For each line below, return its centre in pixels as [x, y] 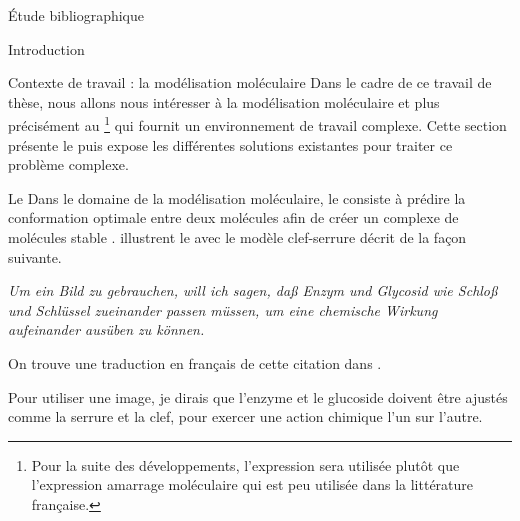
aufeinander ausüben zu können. [106, 329]
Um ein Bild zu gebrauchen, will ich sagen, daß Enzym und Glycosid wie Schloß [253, 290]
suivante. [35, 256]
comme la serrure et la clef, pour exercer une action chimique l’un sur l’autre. [245, 416]
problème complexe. [68, 164]
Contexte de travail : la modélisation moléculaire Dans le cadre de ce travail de [250, 82]
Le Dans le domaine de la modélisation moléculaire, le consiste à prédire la [237, 197]
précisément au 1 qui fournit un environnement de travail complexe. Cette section [257, 124]
